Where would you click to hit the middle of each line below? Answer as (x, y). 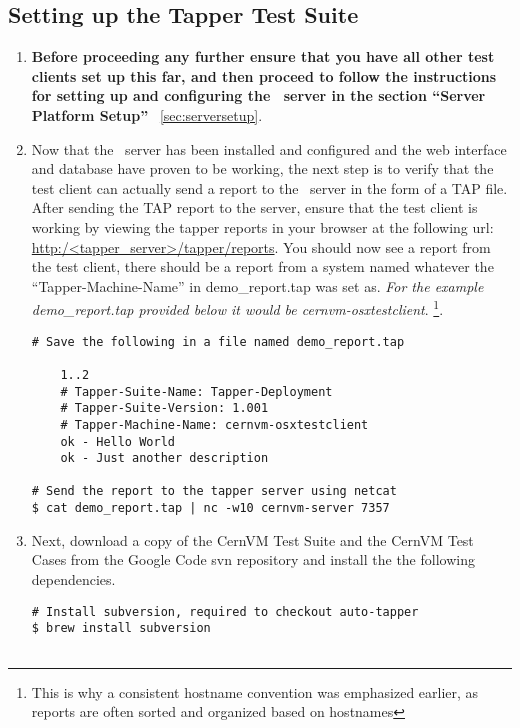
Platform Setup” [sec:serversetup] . (147, 114)
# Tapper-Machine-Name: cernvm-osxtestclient (214, 424)
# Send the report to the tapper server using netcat (214, 491)
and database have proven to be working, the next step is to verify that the (262, 168)
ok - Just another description (164, 458)
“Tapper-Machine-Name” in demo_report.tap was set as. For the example (257, 285)
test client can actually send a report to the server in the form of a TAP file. (269, 187)
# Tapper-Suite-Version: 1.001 (164, 408)
